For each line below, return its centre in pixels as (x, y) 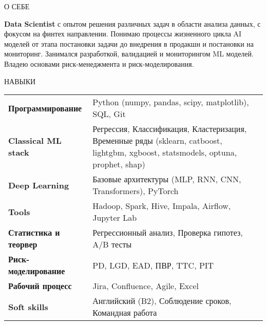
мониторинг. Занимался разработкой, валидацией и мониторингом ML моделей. (129, 54)
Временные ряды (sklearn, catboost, (157, 141)
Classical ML (35, 141)
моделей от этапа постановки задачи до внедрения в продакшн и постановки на (129, 43)
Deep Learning (39, 185)
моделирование (37, 271)
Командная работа (125, 313)
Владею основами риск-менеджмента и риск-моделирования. (99, 63)
